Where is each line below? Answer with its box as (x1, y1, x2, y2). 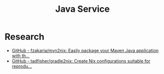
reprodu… (11, 63, 32, 69)
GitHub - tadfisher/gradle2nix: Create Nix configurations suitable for (11, 58, 151, 64)
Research (4, 31, 45, 42)
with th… (11, 53, 30, 59)
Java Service (55, 3, 110, 15)
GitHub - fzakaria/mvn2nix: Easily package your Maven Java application (11, 47, 159, 53)
